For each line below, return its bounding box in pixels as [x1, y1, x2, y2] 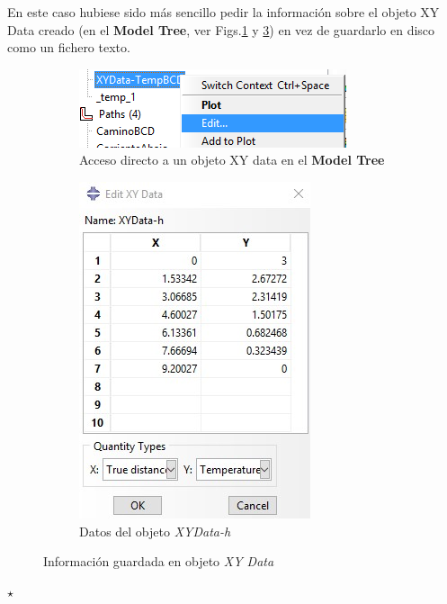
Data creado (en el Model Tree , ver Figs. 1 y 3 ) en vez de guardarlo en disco [7, 20, 435, 39]
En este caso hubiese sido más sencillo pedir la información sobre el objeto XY [7, 3, 440, 21]
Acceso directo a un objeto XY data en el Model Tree [79, 150, 385, 169]
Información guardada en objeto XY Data [43, 552, 274, 571]
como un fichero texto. [7, 38, 130, 57]
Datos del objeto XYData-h [79, 521, 231, 540]
